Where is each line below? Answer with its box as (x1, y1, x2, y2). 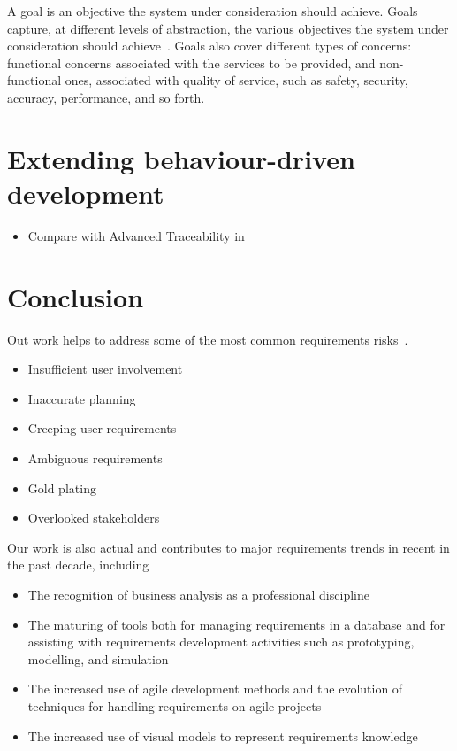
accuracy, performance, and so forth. (7, 88, 205, 106)
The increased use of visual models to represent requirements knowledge (27, 726, 418, 745)
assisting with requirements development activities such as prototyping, (27, 632, 415, 651)
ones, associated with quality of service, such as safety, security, (65, 71, 408, 89)
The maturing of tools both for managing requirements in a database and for (27, 615, 446, 633)
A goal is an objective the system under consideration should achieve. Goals (7, 2, 418, 19)
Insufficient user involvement (27, 360, 183, 378)
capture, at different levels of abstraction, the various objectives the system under (7, 19, 449, 37)
